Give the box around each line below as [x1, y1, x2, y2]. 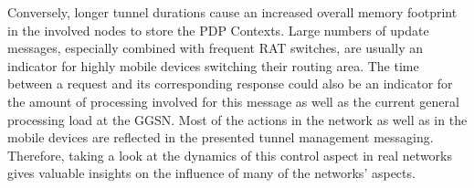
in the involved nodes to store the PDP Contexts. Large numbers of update [7, 20, 429, 39]
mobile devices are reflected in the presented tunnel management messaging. [7, 128, 434, 147]
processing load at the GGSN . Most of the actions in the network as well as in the [7, 110, 468, 129]
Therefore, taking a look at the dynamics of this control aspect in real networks [7, 145, 452, 164]
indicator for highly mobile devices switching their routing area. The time [7, 56, 419, 75]
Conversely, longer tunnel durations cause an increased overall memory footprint [7, 3, 458, 21]
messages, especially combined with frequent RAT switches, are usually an [7, 38, 423, 57]
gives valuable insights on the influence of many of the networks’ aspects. [7, 163, 416, 183]
